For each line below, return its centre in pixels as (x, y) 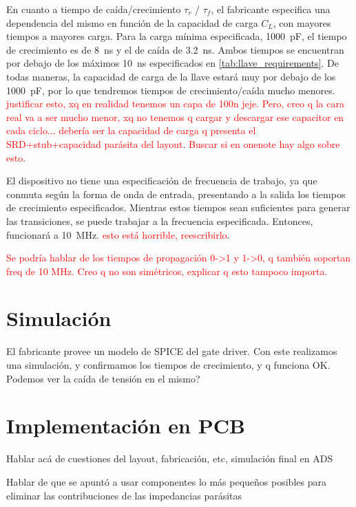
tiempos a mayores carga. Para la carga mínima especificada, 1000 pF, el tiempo (177, 36)
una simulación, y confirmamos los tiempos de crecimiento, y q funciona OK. (168, 365)
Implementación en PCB (126, 425)
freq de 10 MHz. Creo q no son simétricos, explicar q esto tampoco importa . (167, 271)
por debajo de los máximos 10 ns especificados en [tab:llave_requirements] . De (172, 63)
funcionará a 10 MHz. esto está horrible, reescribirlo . (118, 234)
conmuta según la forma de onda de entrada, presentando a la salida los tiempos (176, 194)
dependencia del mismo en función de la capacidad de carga (132, 22)
